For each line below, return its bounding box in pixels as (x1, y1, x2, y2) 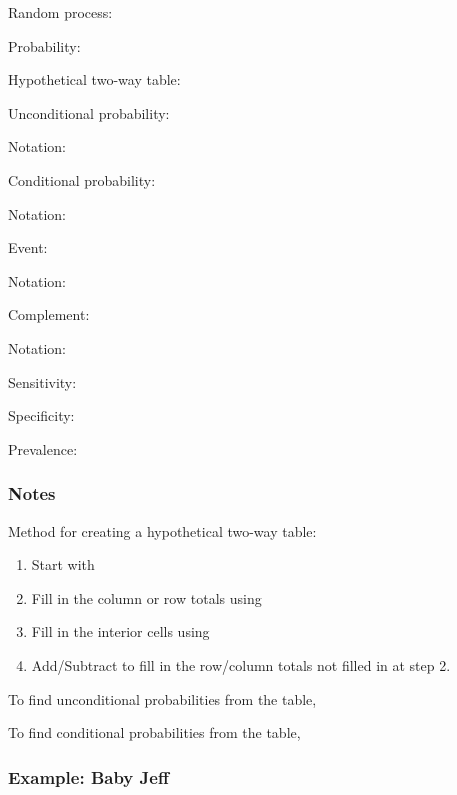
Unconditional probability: (8, 102, 170, 123)
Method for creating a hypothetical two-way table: (8, 520, 317, 541)
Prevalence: (8, 438, 78, 459)
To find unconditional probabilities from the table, (8, 688, 317, 709)
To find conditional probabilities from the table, (8, 722, 301, 743)
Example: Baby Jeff (8, 764, 169, 789)
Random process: (8, 2, 113, 22)
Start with (31, 554, 95, 575)
